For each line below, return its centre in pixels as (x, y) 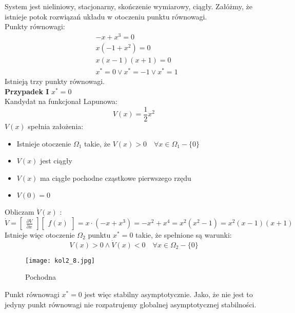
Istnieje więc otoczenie (40, 234)
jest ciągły (56, 161)
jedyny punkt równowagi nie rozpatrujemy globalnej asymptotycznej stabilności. (131, 304)
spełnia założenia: (56, 126)
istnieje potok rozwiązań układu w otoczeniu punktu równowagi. (106, 16)
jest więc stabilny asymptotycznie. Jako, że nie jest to (169, 294)
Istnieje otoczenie (44, 143)
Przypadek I (27, 91)
